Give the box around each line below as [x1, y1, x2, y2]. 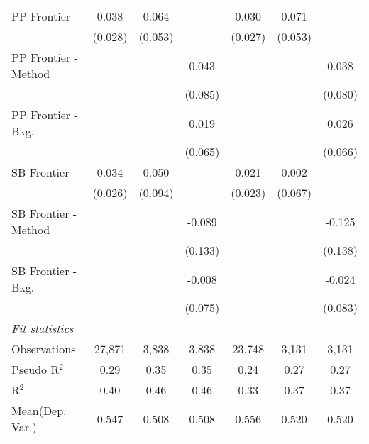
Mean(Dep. [11, 402, 67, 418]
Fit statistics [11, 320, 74, 336]
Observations [11, 340, 76, 357]
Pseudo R [11, 361, 60, 377]
